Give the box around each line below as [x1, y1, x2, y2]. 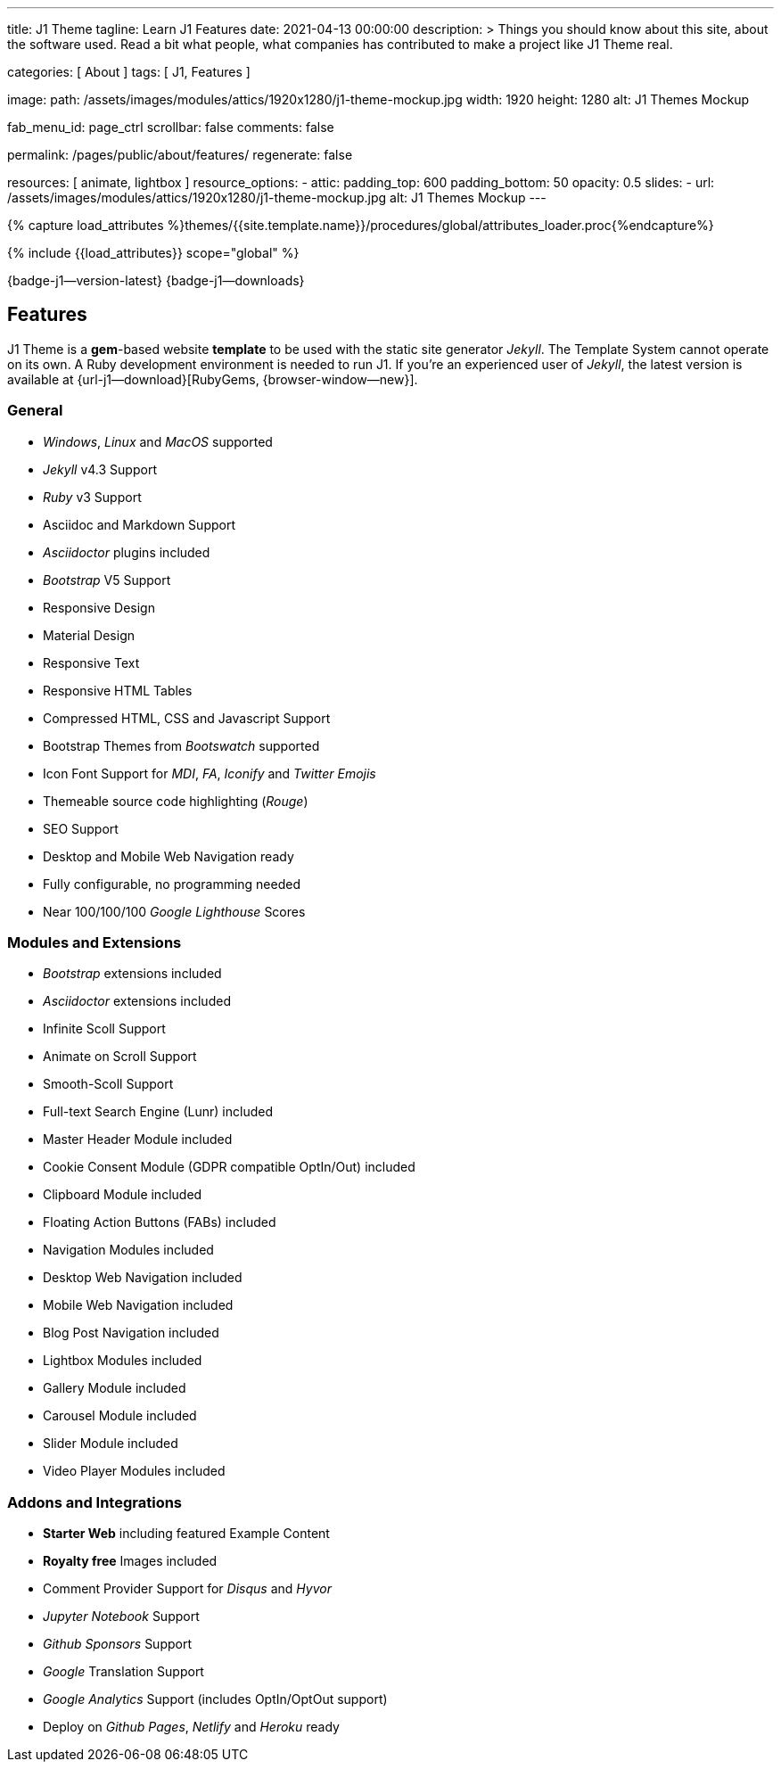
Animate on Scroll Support [43, 1049, 197, 1065]
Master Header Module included [43, 1131, 233, 1148]
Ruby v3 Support [43, 489, 142, 505]
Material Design [43, 627, 136, 643]
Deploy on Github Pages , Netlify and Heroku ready [43, 1719, 340, 1735]
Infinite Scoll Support [43, 1021, 166, 1037]
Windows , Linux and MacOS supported [43, 433, 273, 449]
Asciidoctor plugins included [43, 544, 210, 560]
